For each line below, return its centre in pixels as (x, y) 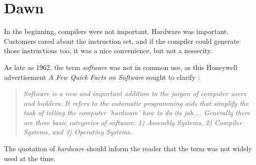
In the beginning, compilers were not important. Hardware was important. (116, 31)
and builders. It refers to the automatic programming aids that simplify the (136, 103)
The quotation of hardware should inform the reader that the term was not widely (128, 148)
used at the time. (30, 158)
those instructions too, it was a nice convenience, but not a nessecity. (108, 50)
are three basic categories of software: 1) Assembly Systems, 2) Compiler (133, 122)
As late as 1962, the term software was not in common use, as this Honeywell (121, 67)
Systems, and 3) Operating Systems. (78, 132)
